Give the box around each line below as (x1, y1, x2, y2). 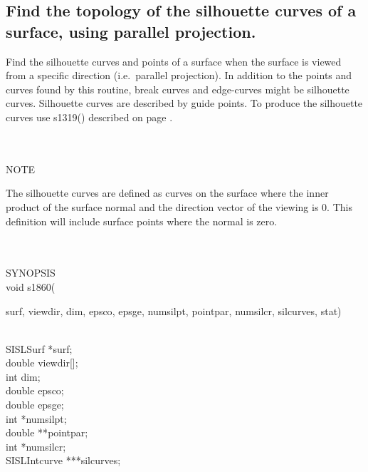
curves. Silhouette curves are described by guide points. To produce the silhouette (6, 96, 363, 111)
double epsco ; (6, 383, 64, 398)
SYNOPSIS (6, 265, 56, 280)
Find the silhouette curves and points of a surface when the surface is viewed (6, 53, 342, 68)
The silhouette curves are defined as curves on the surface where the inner (6, 185, 329, 200)
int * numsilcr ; (6, 438, 66, 453)
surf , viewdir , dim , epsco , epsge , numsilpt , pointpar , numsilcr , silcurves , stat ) (6, 303, 342, 318)
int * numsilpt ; (6, 411, 67, 426)
